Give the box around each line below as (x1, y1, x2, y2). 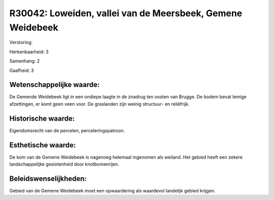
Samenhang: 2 (9, 58, 40, 64)
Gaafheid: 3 (9, 67, 34, 73)
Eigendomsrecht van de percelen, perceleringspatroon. (9, 127, 125, 134)
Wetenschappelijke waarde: (9, 81, 100, 89)
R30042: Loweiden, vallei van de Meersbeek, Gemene (9, 8, 243, 19)
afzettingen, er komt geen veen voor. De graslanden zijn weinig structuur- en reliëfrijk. (9, 101, 190, 107)
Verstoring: (9, 39, 33, 46)
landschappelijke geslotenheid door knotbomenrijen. (9, 161, 119, 167)
